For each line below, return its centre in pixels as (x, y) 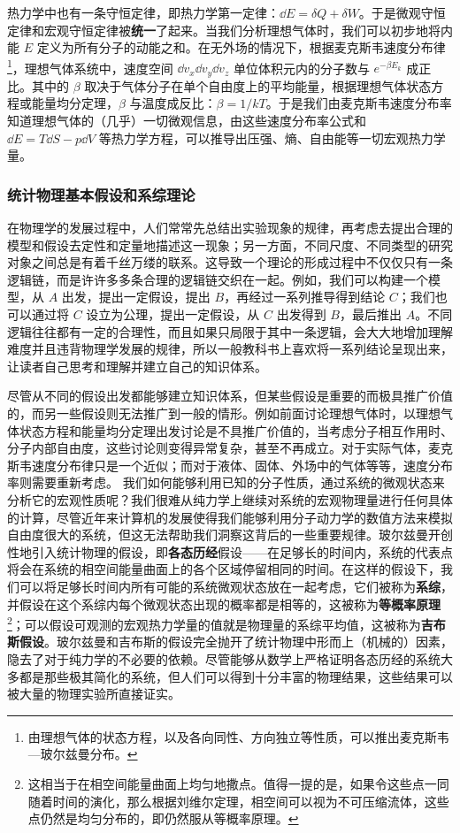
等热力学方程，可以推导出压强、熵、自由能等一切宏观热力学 (272, 138)
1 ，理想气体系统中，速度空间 (90, 66)
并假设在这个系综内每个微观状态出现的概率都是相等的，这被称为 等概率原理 (224, 604)
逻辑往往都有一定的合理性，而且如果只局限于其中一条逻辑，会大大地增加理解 (230, 331)
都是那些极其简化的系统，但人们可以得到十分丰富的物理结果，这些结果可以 (236, 676)
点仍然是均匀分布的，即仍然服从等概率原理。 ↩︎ (163, 818)
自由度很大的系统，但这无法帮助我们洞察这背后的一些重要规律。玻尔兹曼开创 (230, 535)
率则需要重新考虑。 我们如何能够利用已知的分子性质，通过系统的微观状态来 (226, 482)
